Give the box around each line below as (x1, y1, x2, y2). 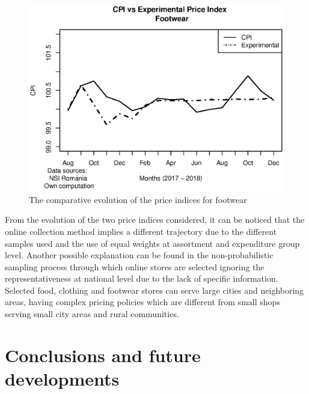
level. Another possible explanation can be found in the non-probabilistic (5, 249, 274, 261)
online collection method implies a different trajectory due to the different (5, 225, 277, 237)
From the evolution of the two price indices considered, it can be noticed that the (5, 213, 305, 226)
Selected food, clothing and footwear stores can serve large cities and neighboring (5, 283, 304, 296)
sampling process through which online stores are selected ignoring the (5, 260, 265, 273)
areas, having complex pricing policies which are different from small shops (5, 295, 280, 308)
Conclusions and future (5, 342, 201, 367)
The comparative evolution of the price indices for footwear (29, 193, 247, 205)
